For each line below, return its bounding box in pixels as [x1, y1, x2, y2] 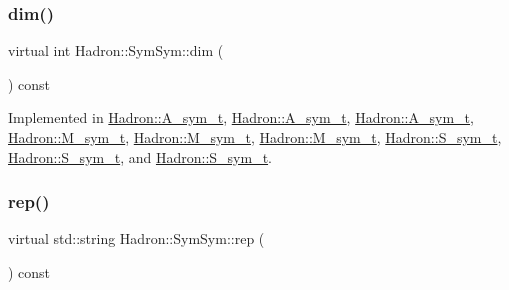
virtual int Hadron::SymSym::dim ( [8, 40, 224, 61]
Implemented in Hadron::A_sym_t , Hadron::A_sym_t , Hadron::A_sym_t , [8, 107, 474, 128]
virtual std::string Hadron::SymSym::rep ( [8, 228, 265, 249]
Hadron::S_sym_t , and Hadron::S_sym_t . [8, 146, 272, 167]
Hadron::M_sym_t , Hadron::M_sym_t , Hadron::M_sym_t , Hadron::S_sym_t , [8, 127, 502, 147]
